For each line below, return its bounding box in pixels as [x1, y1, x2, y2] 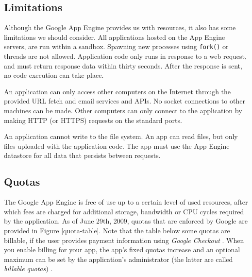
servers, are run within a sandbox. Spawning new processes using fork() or [4, 41, 229, 52]
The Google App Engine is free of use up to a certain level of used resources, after [4, 197, 248, 207]
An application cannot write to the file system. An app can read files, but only [4, 131, 238, 141]
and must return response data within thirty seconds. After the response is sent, [4, 60, 242, 70]
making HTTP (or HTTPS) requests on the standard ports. [4, 115, 182, 125]
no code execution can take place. [4, 70, 104, 80]
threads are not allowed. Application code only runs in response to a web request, [4, 51, 247, 61]
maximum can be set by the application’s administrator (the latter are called [4, 254, 233, 264]
